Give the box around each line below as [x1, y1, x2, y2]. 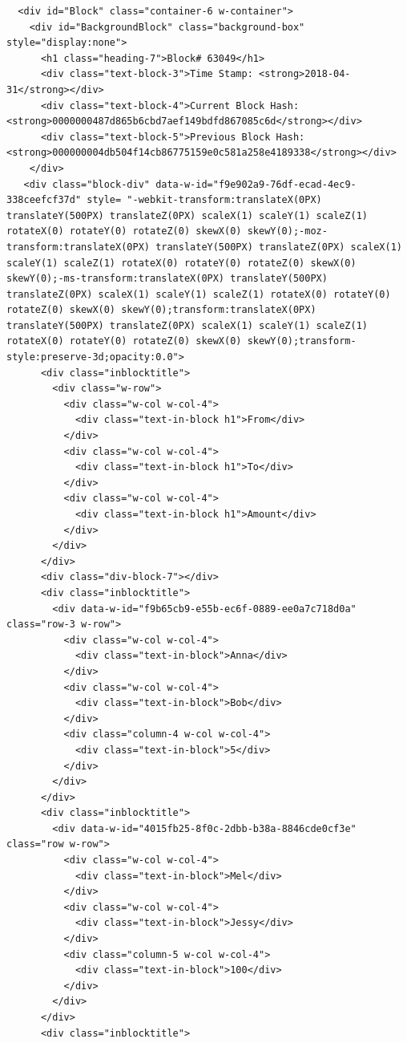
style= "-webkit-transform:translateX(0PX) [87, 194, 322, 206]
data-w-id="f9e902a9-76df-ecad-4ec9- [155, 178, 357, 190]
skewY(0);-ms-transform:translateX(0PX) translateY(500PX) [6, 273, 328, 285]
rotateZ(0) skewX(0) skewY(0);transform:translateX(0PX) [6, 304, 316, 316]
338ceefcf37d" [6, 194, 82, 206]
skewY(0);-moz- [247, 225, 328, 237]
